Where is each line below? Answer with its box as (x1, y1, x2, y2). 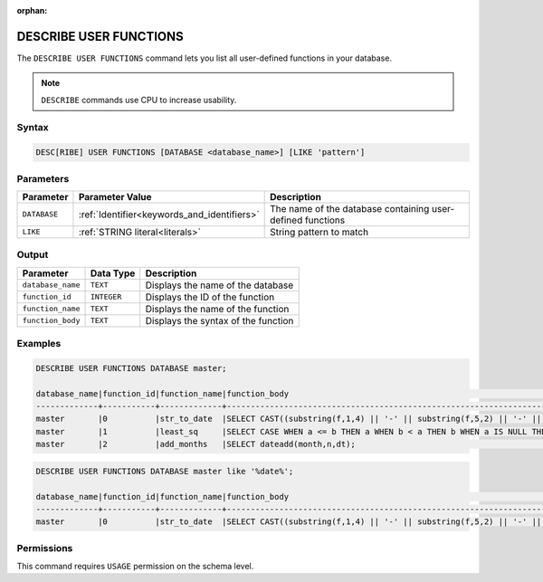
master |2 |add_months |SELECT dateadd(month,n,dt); (35, 439, 357, 450)
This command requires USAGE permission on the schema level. (16, 561, 254, 572)
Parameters (16, 172, 70, 185)
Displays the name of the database (145, 279, 294, 291)
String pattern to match (270, 225, 369, 238)
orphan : (16, 5, 48, 15)
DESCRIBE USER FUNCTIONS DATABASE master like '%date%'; (35, 466, 294, 476)
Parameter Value (78, 190, 152, 203)
